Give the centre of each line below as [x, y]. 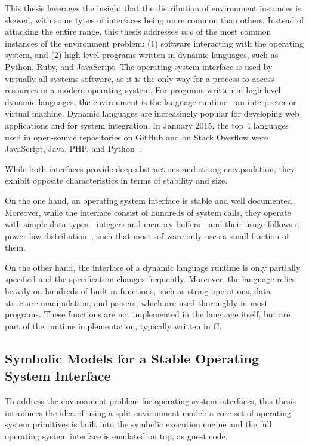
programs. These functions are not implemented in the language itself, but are [148, 314]
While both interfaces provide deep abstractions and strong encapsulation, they [150, 168]
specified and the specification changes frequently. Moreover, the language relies [150, 279]
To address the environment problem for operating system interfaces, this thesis [151, 401]
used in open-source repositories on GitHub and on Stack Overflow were [137, 137]
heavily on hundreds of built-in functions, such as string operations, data [138, 291]
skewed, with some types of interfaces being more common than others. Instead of [154, 19]
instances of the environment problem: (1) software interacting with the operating [154, 43]
